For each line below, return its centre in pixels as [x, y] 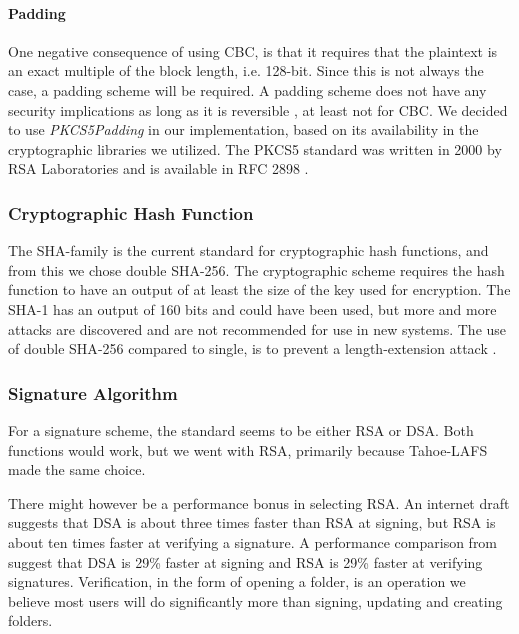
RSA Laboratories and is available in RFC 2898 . [158, 168]
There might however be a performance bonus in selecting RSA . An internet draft [259, 502]
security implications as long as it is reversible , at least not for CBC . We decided [258, 109]
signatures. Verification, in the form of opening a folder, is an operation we [237, 581]
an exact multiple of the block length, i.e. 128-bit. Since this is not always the [246, 70]
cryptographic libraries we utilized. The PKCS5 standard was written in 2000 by [255, 148]
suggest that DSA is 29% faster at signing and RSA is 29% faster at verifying [245, 561]
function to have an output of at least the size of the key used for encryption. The [259, 289]
